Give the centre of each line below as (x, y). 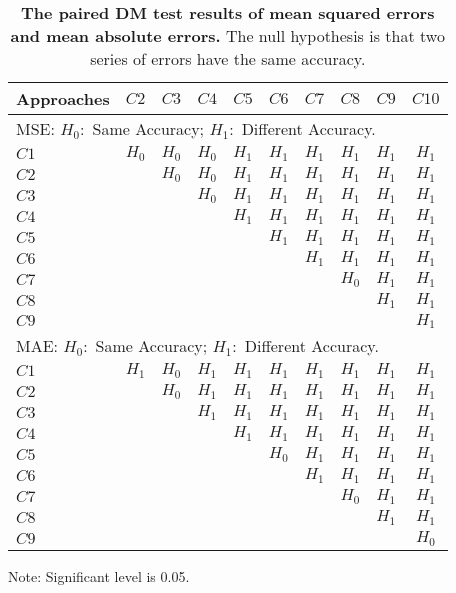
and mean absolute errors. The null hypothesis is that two (227, 35)
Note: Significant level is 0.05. (99, 575)
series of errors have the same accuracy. (228, 58)
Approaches (63, 98)
